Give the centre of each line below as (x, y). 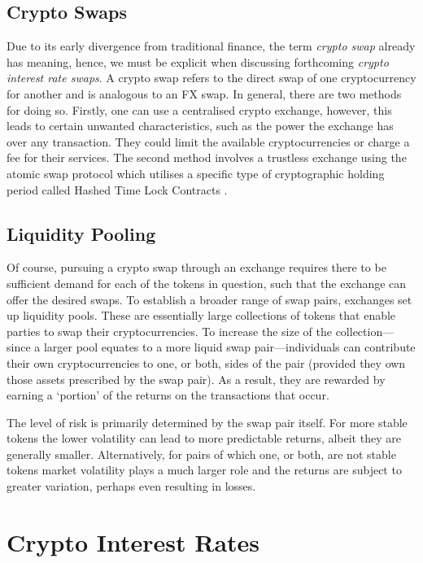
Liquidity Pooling (81, 233)
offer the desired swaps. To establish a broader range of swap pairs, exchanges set (209, 299)
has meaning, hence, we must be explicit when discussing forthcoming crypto (198, 61)
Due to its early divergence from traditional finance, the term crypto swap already (211, 46)
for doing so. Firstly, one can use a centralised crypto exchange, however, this (199, 109)
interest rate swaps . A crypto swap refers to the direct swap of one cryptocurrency (211, 78)
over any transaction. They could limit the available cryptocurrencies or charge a (208, 141)
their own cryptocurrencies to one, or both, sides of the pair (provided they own (206, 362)
